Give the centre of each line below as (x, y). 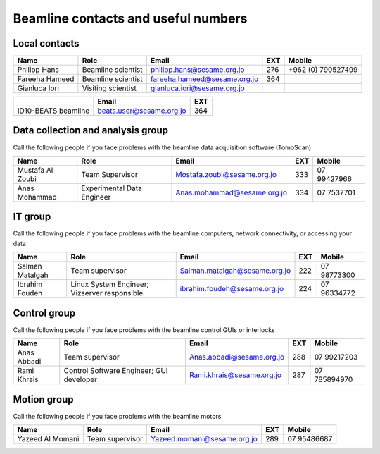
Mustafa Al (35, 170)
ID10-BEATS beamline (53, 111)
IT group (32, 217)
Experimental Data (112, 188)
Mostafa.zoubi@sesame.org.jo (226, 174)
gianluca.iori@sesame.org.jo (198, 88)
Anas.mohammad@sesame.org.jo (232, 192)
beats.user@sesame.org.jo (142, 111)
